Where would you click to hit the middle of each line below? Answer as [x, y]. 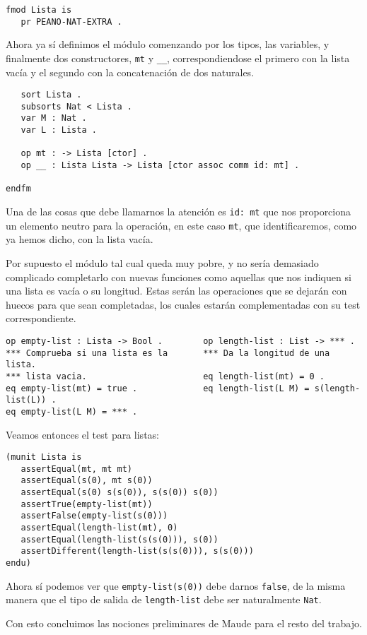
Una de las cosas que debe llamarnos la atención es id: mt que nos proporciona [179, 212]
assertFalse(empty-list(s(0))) [94, 516]
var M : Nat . [54, 118]
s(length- [337, 388]
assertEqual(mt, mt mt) [76, 469]
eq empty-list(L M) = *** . [72, 411]
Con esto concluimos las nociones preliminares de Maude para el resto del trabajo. [184, 623]
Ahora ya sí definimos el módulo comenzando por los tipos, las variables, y [168, 44]
